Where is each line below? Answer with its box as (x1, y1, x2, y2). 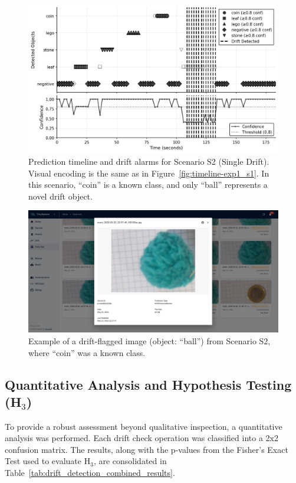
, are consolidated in (93, 455, 167, 467)
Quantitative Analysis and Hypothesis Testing (5, 375, 292, 393)
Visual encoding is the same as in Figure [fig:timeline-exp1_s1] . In (28, 167, 269, 179)
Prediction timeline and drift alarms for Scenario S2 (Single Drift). (28, 155, 269, 167)
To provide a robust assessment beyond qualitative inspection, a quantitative (5, 420, 282, 432)
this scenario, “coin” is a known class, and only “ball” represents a (28, 178, 268, 191)
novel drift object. (28, 190, 93, 202)
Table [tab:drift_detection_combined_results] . (5, 466, 175, 479)
